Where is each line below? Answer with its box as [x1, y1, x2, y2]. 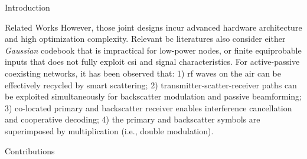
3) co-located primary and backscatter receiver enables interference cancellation [5, 101, 292, 114]
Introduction [5, 1, 50, 13]
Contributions [5, 144, 55, 157]
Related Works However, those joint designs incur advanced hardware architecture [5, 21, 302, 33]
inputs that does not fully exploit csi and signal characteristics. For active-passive [5, 55, 300, 68]
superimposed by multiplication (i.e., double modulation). [5, 124, 214, 137]
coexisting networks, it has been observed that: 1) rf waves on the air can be [5, 67, 281, 79]
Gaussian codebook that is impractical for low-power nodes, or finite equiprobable [5, 44, 302, 56]
